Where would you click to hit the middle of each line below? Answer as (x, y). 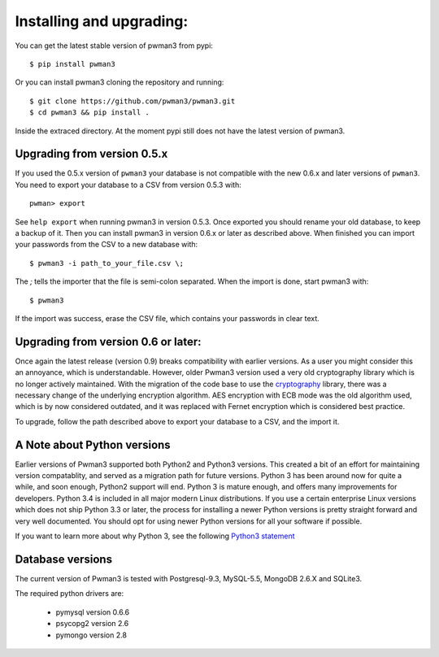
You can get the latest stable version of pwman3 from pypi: (114, 46)
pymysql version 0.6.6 (93, 612)
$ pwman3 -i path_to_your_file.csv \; (107, 263)
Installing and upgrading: (102, 21)
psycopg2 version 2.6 (92, 624)
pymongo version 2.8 (91, 635)
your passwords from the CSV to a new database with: (106, 245)
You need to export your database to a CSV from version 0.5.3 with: (128, 185)
